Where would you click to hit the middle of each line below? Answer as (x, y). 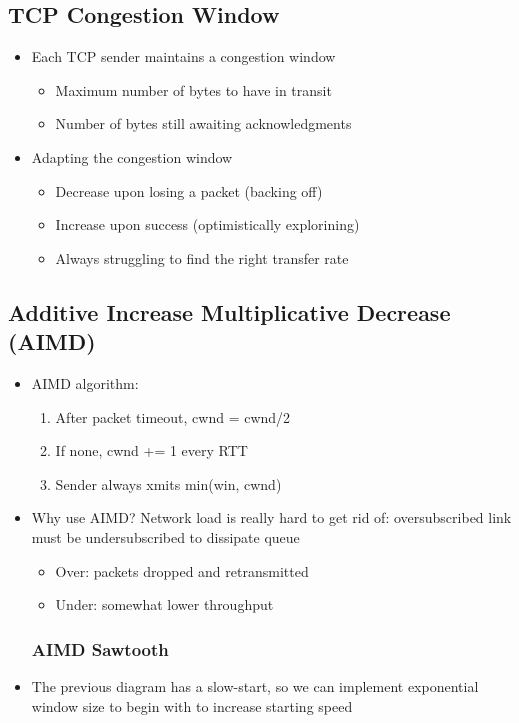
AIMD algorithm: (85, 382)
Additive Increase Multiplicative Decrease (229, 311)
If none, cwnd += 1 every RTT (151, 450)
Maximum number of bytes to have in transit (193, 89)
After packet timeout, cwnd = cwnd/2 (173, 416)
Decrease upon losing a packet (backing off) (189, 190)
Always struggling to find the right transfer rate (202, 257)
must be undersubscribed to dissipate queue (165, 536)
